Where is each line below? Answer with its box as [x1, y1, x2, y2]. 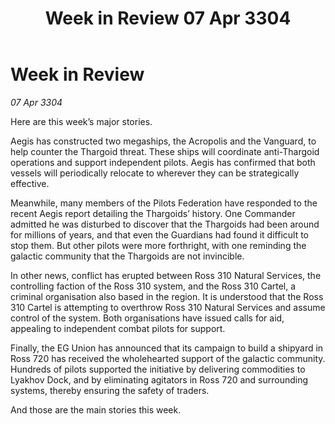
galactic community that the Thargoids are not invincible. [10, 250, 245, 262]
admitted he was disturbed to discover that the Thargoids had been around [10, 218, 320, 230]
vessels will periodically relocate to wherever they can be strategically [10, 167, 300, 179]
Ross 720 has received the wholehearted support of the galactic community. [10, 352, 326, 364]
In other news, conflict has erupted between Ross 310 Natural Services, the [10, 269, 322, 281]
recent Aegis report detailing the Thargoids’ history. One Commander [10, 207, 296, 219]
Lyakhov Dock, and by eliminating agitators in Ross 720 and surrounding [10, 373, 309, 386]
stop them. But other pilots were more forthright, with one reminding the [10, 239, 307, 251]
